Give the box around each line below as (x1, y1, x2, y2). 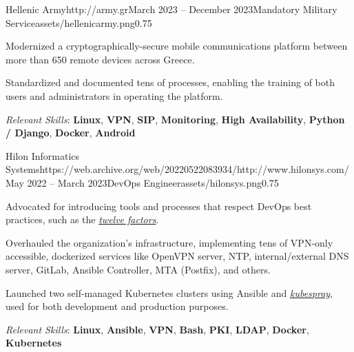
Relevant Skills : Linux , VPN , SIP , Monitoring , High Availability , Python (6, 112, 345, 126)
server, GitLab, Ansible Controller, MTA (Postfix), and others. (6, 262, 271, 276)
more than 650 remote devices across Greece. (6, 52, 195, 66)
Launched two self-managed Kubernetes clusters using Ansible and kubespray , (6, 285, 333, 300)
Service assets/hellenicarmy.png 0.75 (6, 15, 152, 30)
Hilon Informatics (6, 148, 80, 163)
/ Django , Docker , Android (6, 125, 136, 140)
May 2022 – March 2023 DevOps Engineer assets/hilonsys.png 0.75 (6, 175, 279, 189)
